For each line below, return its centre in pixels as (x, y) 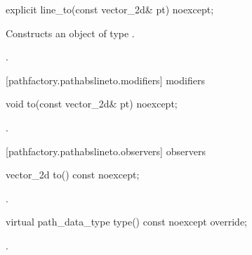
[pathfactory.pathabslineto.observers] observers (106, 151)
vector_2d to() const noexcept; (73, 175)
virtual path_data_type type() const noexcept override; (127, 222)
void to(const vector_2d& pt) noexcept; (92, 104)
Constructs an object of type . (70, 33)
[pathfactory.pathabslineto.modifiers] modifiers (105, 80)
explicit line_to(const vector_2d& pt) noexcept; (110, 9)
